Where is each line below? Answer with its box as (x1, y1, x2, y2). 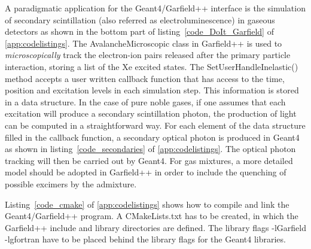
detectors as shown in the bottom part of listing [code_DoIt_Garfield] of (5, 25, 274, 38)
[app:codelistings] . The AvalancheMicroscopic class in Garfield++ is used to (5, 37, 282, 49)
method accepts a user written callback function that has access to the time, (5, 72, 285, 84)
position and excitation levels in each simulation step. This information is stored (5, 84, 299, 96)
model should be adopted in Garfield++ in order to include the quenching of (5, 166, 286, 178)
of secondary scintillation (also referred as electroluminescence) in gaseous (5, 13, 275, 26)
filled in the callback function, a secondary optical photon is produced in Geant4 (5, 130, 300, 143)
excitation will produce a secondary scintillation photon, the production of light (5, 107, 297, 120)
